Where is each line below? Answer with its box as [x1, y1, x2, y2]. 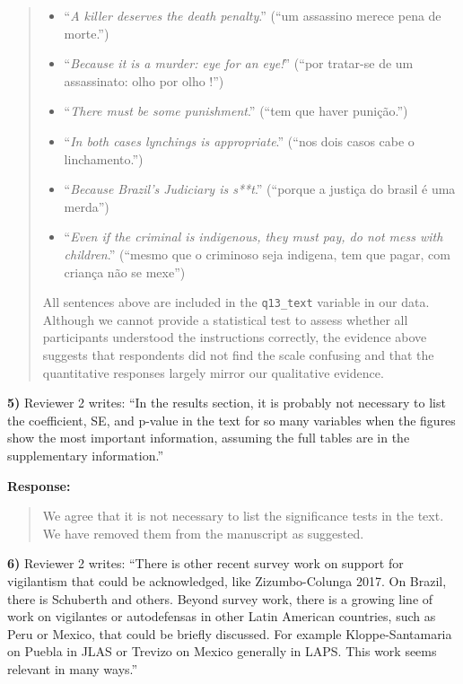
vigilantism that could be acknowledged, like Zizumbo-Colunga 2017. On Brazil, [7, 571, 447, 590]
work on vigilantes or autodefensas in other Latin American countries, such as [7, 607, 436, 626]
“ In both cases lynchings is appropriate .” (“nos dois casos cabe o [64, 131, 415, 150]
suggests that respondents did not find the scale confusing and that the [42, 345, 434, 364]
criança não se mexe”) [64, 262, 186, 281]
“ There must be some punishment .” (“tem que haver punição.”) [64, 101, 408, 120]
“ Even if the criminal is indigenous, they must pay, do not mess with [64, 227, 443, 246]
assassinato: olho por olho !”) [64, 71, 224, 90]
